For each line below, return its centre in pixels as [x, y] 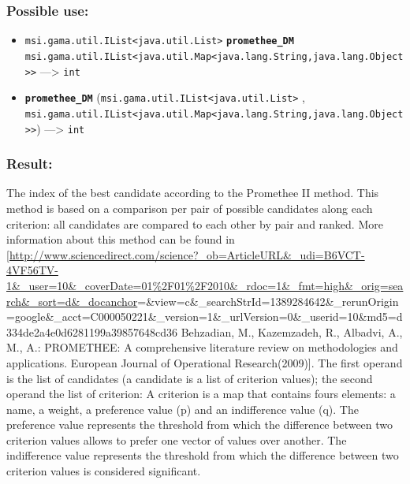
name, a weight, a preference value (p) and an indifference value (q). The [183, 409]
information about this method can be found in [121, 239]
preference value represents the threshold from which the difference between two [200, 424]
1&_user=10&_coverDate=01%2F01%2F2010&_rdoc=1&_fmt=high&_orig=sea [205, 285]
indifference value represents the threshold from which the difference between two [203, 455]
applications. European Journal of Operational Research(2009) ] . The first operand [205, 362]
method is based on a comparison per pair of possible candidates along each [190, 208]
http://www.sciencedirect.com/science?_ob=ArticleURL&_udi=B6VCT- [187, 254]
